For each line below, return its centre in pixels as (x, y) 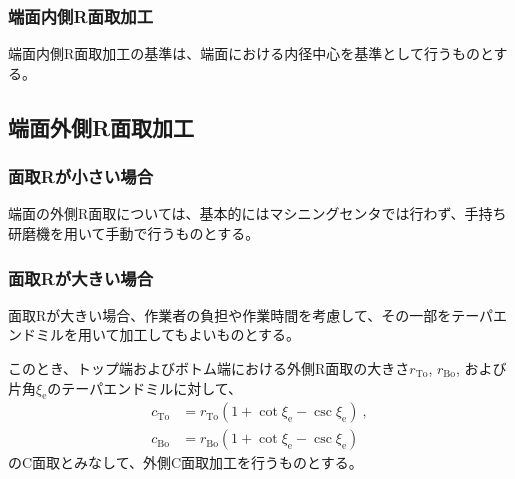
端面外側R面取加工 (101, 126)
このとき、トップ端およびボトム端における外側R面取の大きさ (209, 368)
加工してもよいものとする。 (210, 334)
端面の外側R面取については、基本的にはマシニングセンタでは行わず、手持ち (257, 213)
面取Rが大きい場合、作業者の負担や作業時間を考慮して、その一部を (230, 314)
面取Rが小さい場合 (80, 176)
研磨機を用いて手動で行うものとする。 (134, 233)
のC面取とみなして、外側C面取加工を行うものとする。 (185, 462)
